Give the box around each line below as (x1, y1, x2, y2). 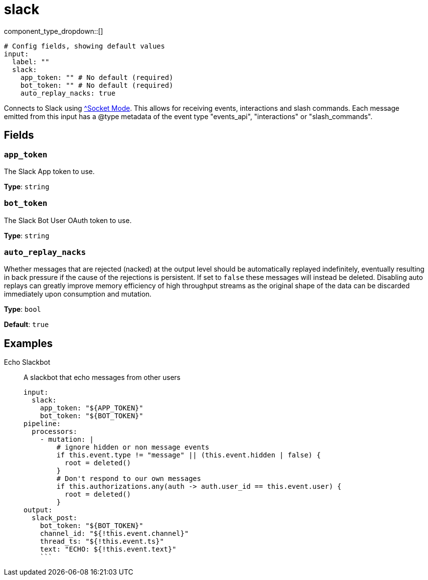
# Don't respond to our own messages (56, 475, 201, 483)
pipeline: (24, 420, 61, 428)
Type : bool (4, 305, 41, 314)
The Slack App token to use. (4, 167, 95, 176)
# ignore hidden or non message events (56, 443, 210, 452)
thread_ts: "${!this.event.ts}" (40, 537, 164, 546)
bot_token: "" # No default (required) (20, 81, 173, 89)
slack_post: (31, 514, 77, 522)
